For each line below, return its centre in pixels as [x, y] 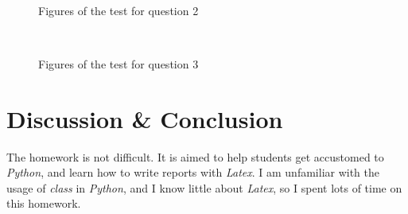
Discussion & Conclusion [145, 118]
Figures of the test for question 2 [119, 10]
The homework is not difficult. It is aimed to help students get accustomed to [195, 156]
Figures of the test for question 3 [119, 63]
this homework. [44, 203]
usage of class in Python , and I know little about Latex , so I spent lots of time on [204, 187]
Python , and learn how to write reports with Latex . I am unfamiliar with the [193, 172]
